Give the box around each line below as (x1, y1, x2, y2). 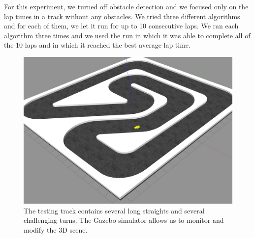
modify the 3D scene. (24, 224, 88, 235)
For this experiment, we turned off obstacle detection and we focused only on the (4, 1, 249, 11)
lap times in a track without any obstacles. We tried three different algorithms (4, 11, 240, 21)
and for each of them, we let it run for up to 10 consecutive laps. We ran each (4, 21, 239, 31)
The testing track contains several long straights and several (24, 205, 205, 215)
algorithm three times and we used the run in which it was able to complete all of (4, 30, 251, 40)
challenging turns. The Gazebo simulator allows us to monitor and (24, 215, 224, 225)
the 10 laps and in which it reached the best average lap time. (4, 40, 191, 50)
